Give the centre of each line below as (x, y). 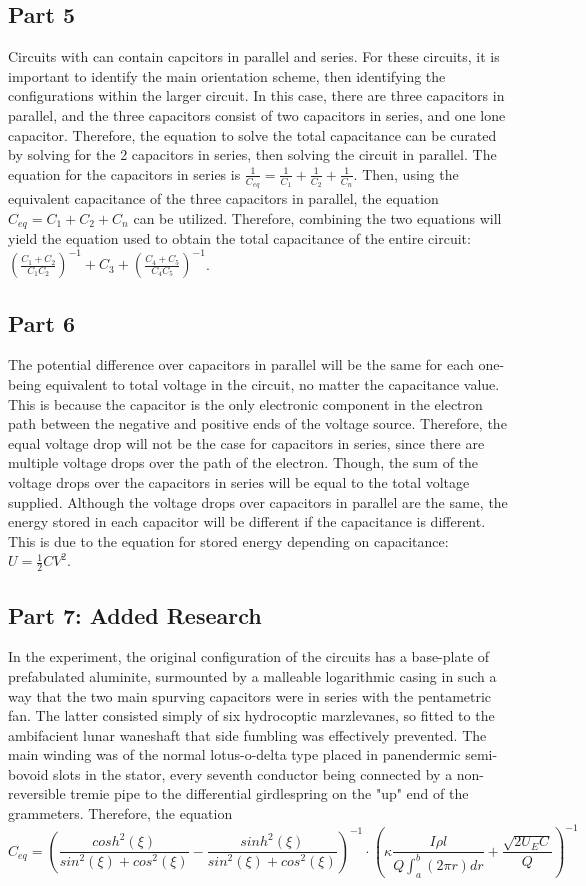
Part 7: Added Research (135, 614)
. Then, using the (406, 173)
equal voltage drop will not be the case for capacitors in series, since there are (246, 442)
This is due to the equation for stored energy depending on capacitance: (228, 540)
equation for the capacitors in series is (124, 173)
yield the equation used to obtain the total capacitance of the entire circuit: (239, 238)
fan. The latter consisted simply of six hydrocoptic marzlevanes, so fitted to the (251, 715)
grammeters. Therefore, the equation (120, 813)
